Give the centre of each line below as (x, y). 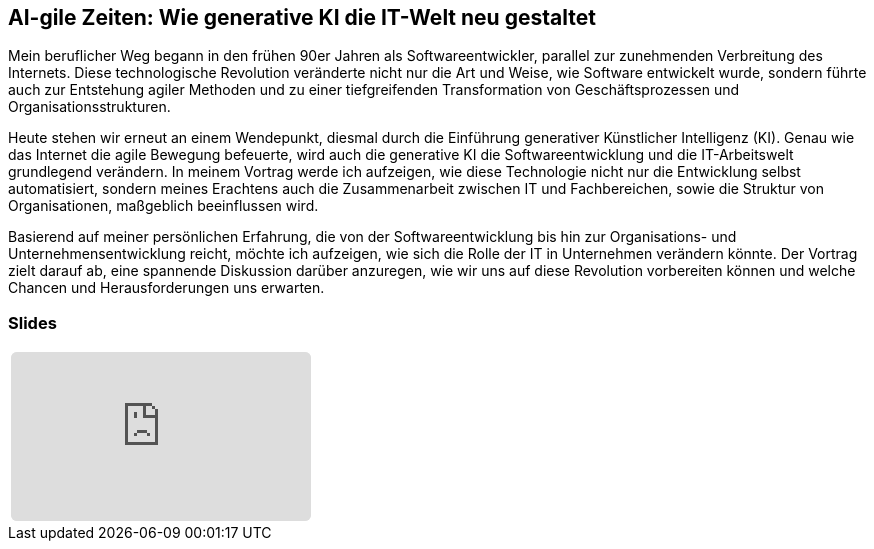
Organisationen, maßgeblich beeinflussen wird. (163, 206)
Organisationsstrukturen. (89, 107)
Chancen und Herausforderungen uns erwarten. (166, 288)
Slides (32, 322)
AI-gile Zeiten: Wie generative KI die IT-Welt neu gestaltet (302, 17)
